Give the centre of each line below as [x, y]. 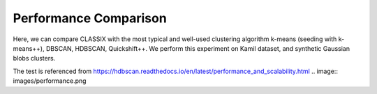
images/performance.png [50, 81]
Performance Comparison [90, 18]
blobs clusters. [34, 58]
